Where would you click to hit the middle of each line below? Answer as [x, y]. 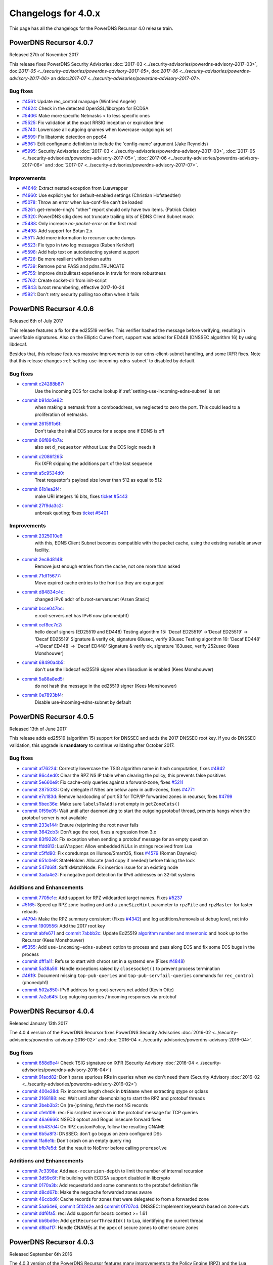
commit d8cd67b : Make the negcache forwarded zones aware [87, 1192]
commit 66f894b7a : [42, 440]
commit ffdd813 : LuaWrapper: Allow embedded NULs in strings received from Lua [107, 846]
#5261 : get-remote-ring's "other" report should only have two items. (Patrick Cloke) [109, 209]
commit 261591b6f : [42, 424]
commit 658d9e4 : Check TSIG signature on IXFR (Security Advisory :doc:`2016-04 [108, 1063]
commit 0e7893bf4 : [42, 695]
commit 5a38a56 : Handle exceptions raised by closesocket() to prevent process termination [121, 968]
